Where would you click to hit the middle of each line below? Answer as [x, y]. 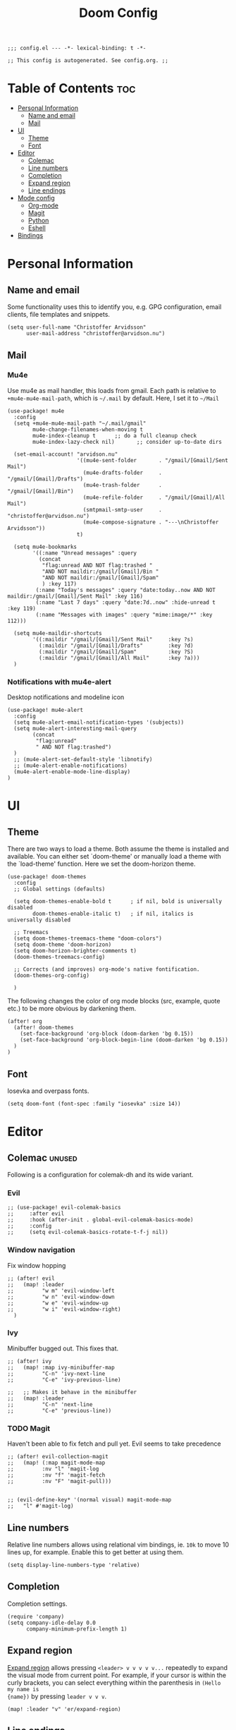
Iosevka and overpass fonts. [48, 1091]
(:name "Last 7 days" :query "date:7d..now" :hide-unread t [126, 602]
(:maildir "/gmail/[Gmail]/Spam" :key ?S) [116, 652]
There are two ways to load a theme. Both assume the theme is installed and [118, 849]
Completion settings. [37, 1604]
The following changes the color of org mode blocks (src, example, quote [114, 1001]
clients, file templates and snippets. [59, 315]
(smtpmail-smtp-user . [122, 509]
